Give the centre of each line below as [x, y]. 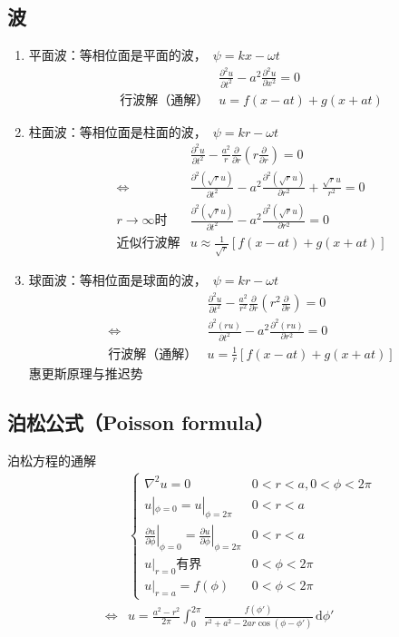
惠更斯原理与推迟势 [86, 373]
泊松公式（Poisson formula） [141, 422]
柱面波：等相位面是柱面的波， [117, 131]
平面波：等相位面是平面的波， [117, 55]
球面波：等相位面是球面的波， [117, 280]
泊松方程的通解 [52, 461]
